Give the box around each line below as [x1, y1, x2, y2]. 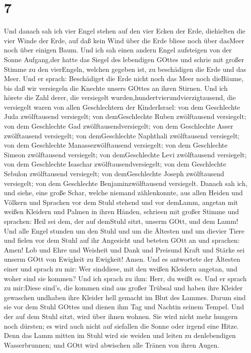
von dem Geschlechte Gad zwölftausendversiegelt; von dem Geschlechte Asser [4, 121, 234, 131]
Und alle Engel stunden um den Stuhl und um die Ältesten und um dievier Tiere [4, 225, 245, 235]
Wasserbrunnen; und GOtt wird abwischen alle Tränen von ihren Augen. [4, 339, 220, 350]
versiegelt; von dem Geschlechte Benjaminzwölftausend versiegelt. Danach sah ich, [4, 178, 248, 188]
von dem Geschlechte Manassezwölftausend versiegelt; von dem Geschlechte [4, 140, 228, 150]
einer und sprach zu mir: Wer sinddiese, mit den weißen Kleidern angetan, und [4, 263, 237, 273]
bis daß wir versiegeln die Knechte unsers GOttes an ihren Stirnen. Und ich [4, 83, 228, 93]
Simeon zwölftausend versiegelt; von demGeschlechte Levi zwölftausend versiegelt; [4, 149, 247, 159]
